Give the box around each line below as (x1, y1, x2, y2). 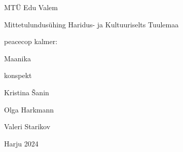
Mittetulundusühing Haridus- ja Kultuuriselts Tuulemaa (4, 19, 179, 29)
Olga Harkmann (4, 104, 54, 115)
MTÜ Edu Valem (4, 2, 58, 12)
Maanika (4, 53, 31, 63)
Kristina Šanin (4, 87, 49, 97)
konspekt (4, 70, 32, 81)
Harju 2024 (4, 138, 39, 148)
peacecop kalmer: (4, 36, 58, 47)
